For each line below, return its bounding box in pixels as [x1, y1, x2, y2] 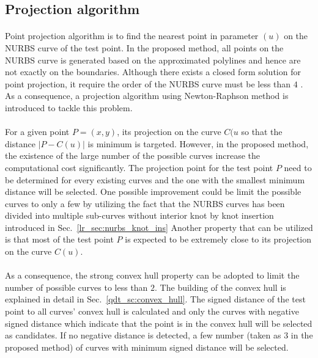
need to [284, 161, 312, 174]
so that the [241, 125, 283, 138]
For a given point [5, 125, 70, 138]
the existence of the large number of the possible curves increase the [5, 149, 260, 162]
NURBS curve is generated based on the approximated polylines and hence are [5, 53, 301, 66]
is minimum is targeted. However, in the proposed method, [87, 137, 309, 150]
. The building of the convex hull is [155, 280, 286, 293]
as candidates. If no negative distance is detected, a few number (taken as [5, 329, 281, 342]
